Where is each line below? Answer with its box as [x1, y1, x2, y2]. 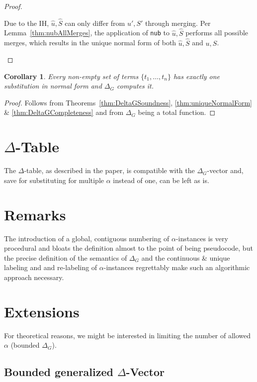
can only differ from [65, 17, 125, 28]
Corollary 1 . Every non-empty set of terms [4, 71, 139, 81]
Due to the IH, [4, 17, 49, 28]
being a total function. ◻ [138, 107, 216, 117]
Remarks [4, 204, 66, 224]
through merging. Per [145, 17, 211, 28]
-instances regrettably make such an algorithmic [103, 262, 250, 273]
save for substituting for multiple [4, 175, 104, 185]
